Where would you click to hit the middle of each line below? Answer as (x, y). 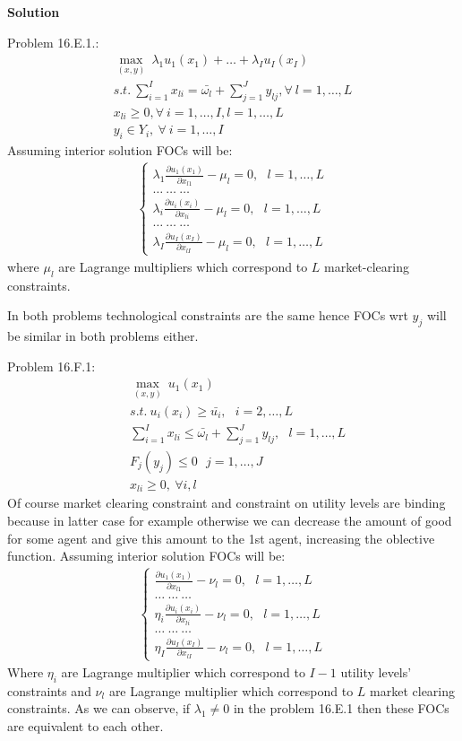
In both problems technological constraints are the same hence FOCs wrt (208, 315)
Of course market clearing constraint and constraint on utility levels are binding (227, 503)
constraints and (49, 690)
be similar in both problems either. (103, 336)
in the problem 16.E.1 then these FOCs (341, 708)
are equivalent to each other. (86, 725)
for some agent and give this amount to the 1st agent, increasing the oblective (221, 538)
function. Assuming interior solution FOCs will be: (146, 556)
